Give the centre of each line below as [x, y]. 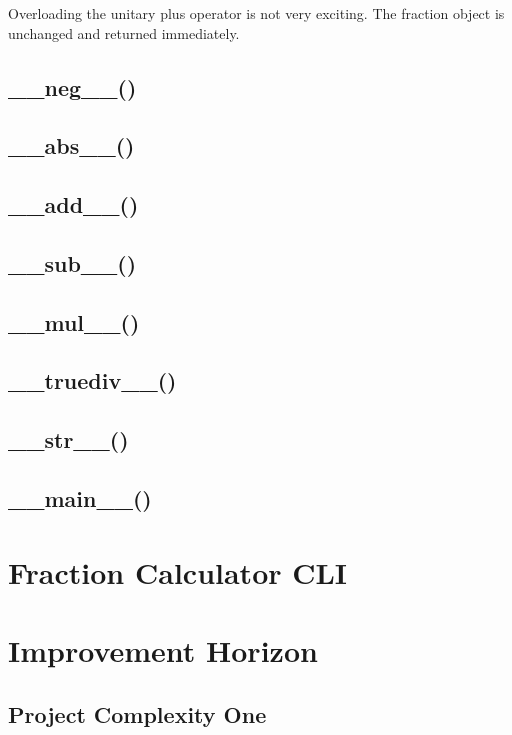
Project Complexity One [137, 713]
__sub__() [72, 262]
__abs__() [71, 145]
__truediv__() [92, 380]
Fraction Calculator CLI [178, 571]
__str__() [68, 439]
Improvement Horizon [163, 650]
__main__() [80, 498]
